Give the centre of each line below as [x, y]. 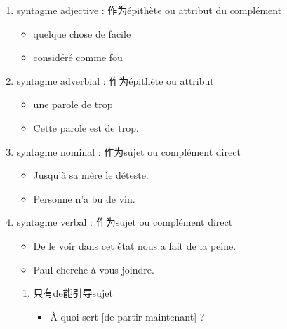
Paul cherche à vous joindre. [94, 269]
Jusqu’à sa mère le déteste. [91, 175]
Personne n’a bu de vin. [84, 198]
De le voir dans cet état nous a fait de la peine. [135, 245]
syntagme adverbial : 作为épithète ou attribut [115, 80]
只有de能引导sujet [73, 293]
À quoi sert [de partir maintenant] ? [127, 316]
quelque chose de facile [82, 33]
